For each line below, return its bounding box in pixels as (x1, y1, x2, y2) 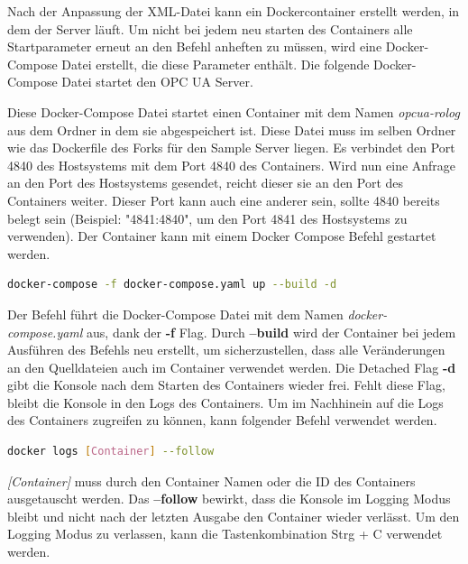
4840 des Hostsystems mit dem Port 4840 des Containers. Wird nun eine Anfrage (7, 155, 456, 174)
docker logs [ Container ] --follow (7, 445, 215, 458)
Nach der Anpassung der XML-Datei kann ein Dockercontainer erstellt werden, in (7, 2, 460, 20)
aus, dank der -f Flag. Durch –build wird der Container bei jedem (87, 322, 456, 341)
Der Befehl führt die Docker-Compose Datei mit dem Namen (7, 304, 344, 323)
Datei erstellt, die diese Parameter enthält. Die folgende (61, 54, 370, 73)
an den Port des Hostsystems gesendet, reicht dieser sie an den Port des (7, 173, 404, 192)
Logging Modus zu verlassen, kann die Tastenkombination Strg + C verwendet (7, 524, 443, 543)
